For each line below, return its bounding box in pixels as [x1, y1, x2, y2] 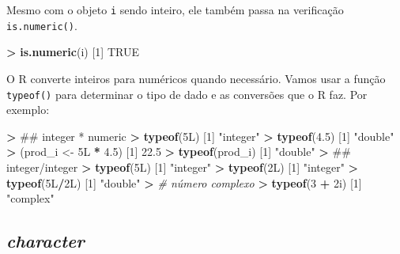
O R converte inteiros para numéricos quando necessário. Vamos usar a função [6, 70, 386, 86]
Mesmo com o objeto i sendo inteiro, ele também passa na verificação [6, 2, 344, 17]
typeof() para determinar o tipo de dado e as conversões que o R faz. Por [6, 85, 368, 102]
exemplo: [6, 101, 50, 118]
